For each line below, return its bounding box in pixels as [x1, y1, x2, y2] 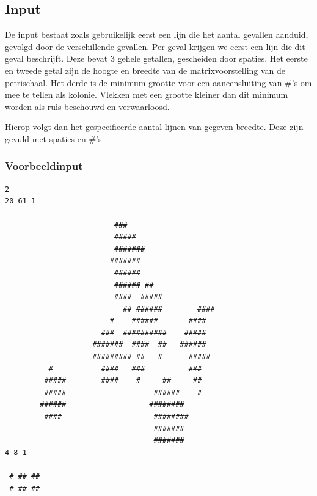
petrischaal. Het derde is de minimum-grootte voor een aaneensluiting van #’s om [5, 76, 312, 89]
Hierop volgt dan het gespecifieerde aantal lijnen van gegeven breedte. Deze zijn [5, 120, 304, 133]
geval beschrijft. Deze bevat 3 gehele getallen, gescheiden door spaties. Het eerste [5, 52, 308, 65]
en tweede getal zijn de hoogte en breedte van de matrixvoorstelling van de [5, 64, 286, 76]
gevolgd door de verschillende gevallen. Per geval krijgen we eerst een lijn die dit [5, 40, 305, 53]
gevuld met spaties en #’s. [5, 132, 104, 145]
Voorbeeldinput [5, 158, 83, 173]
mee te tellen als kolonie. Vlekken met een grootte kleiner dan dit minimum [5, 88, 288, 101]
